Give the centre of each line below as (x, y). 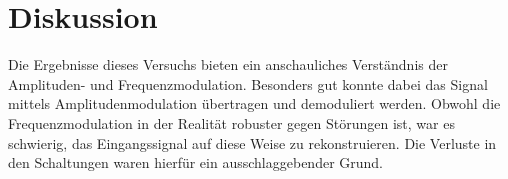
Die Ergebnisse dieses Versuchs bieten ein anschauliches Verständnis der (228, 64)
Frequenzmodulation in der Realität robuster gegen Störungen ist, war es (231, 122)
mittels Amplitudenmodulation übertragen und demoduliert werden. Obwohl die (254, 103)
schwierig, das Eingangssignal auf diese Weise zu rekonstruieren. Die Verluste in (252, 142)
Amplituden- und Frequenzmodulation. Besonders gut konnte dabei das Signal (248, 83)
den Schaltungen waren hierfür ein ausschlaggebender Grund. (196, 162)
